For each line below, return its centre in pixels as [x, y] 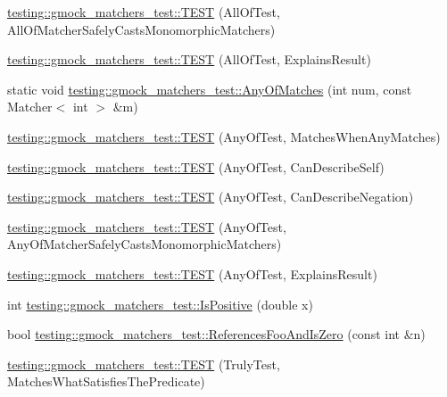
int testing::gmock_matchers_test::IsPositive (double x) [160, 304]
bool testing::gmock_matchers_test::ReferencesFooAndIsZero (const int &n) [216, 334]
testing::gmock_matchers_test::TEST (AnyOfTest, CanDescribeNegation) [211, 197]
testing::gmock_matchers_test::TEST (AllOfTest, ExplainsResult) [189, 59]
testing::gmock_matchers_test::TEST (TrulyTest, [144, 364]
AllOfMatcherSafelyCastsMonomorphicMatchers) [141, 29]
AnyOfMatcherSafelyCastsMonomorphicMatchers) [145, 244]
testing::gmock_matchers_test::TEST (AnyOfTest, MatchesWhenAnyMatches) [224, 136]
